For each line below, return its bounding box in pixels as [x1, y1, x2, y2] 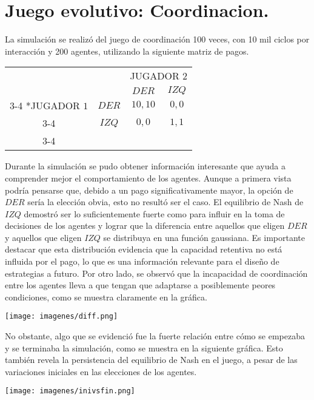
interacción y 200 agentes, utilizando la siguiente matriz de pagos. [5, 44, 249, 57]
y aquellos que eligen [5, 231, 82, 243]
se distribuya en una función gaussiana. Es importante [103, 231, 306, 243]
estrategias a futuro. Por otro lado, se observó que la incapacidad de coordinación [5, 266, 308, 279]
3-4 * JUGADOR [10, 98, 80, 113]
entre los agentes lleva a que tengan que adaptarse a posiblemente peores [5, 279, 276, 291]
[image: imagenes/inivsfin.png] [5, 387, 135, 396]
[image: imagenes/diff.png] [5, 312, 118, 321]
